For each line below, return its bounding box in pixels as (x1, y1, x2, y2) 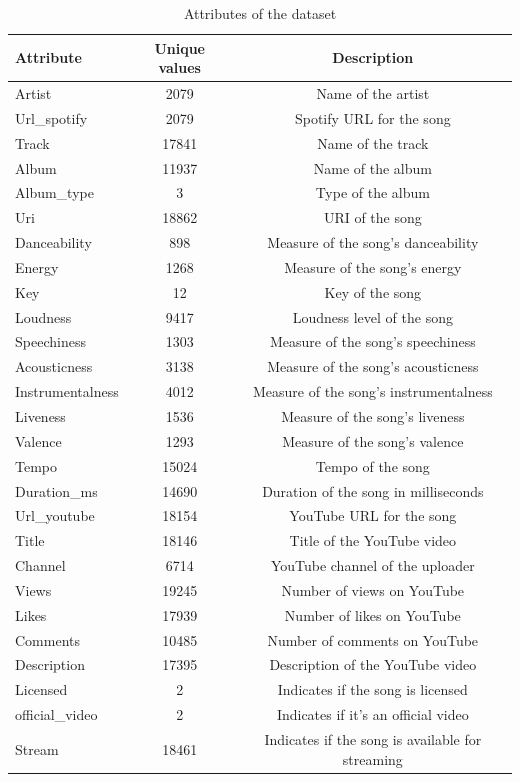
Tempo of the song (315, 455, 430, 476)
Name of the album (313, 157, 432, 178)
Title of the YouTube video (289, 530, 457, 551)
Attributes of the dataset (183, 3, 337, 23)
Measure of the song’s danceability (267, 232, 479, 253)
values (158, 57, 201, 78)
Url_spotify (15, 107, 88, 128)
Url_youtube (15, 505, 95, 526)
